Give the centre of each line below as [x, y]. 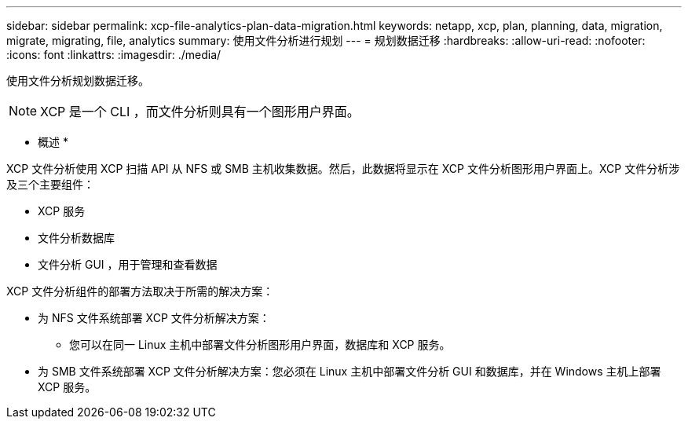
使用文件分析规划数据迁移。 [78, 81]
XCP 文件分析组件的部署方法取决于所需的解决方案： [140, 291]
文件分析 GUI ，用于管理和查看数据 [128, 264]
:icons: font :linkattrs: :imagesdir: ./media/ [114, 55]
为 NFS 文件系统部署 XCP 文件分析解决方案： [154, 318]
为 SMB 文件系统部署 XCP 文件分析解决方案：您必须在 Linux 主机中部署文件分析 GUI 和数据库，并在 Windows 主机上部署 [349, 371]
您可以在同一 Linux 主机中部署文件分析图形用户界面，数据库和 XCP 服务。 [260, 344]
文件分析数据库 [76, 238]
